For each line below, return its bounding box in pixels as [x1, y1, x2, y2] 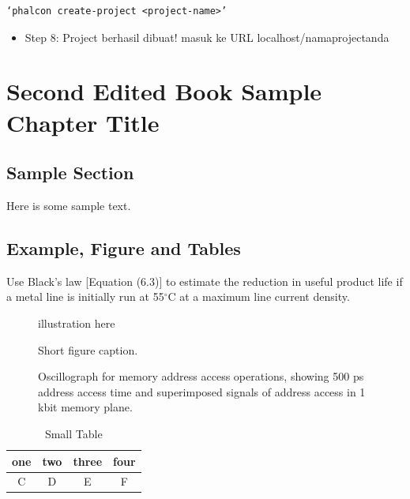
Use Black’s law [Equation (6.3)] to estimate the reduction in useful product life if [6, 272, 403, 289]
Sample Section [6, 160, 134, 185]
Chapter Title [6, 106, 160, 138]
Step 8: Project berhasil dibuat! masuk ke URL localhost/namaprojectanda [24, 28, 389, 45]
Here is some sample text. [6, 197, 131, 213]
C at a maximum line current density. [167, 288, 350, 305]
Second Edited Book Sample [6, 75, 322, 107]
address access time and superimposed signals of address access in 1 [38, 383, 366, 400]
